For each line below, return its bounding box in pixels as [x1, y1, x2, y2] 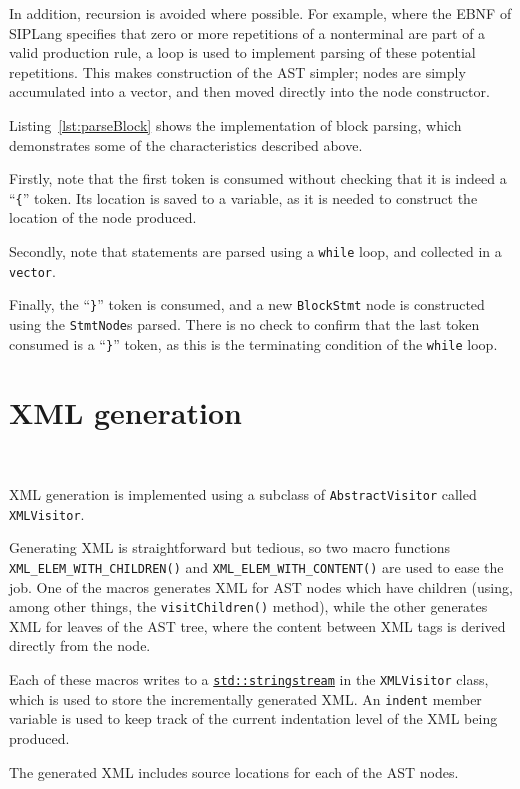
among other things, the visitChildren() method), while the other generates [9, 596, 488, 617]
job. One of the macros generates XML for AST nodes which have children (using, [9, 576, 513, 597]
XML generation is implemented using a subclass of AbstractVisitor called [9, 484, 477, 504]
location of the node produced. [9, 207, 197, 228]
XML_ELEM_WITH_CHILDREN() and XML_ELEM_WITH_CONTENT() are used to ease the [9, 556, 504, 577]
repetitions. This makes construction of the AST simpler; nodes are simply [9, 61, 466, 82]
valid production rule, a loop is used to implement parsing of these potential [9, 42, 476, 63]
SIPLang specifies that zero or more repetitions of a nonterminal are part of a [9, 22, 486, 43]
